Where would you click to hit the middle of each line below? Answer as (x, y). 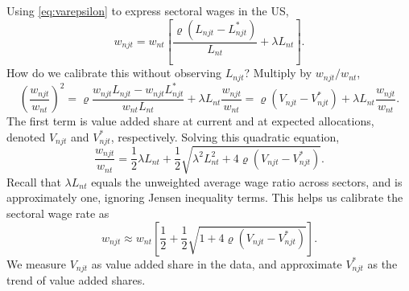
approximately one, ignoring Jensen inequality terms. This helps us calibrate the (205, 197)
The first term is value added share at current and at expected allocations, (190, 121)
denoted (26, 136)
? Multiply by (278, 73)
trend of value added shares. (76, 280)
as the (382, 263)
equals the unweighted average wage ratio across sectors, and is (247, 181)
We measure (36, 263)
